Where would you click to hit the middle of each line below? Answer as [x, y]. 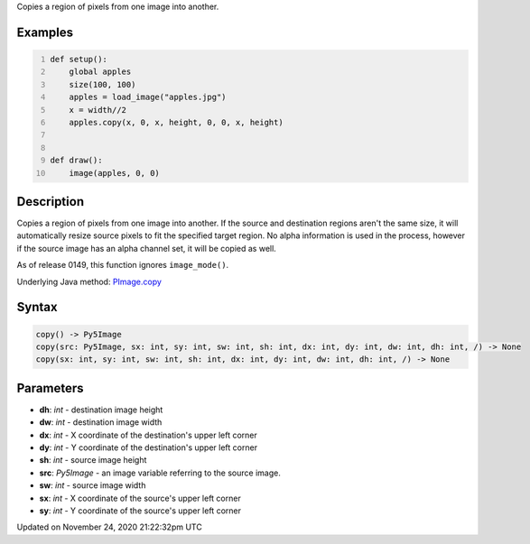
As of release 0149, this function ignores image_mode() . [123, 265]
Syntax [37, 307]
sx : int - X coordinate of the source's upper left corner [140, 498]
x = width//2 [98, 110]
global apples [100, 72]
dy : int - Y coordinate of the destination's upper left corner [148, 447]
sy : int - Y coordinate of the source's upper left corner [140, 511]
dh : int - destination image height [101, 410]
